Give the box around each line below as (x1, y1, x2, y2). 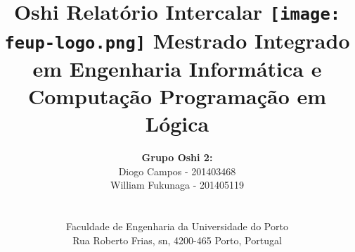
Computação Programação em (27, 82, 327, 110)
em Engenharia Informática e (32, 53, 322, 82)
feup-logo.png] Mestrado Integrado (4, 25, 350, 54)
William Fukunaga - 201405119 (110, 177, 244, 192)
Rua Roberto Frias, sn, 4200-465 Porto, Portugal (72, 232, 282, 247)
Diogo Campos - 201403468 (118, 163, 236, 178)
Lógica (145, 109, 209, 138)
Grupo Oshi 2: (141, 150, 213, 165)
